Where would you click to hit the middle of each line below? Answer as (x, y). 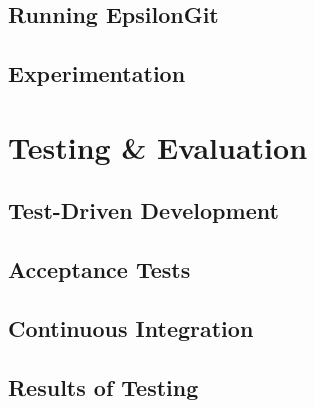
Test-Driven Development (143, 210)
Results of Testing (103, 386)
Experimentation (97, 73)
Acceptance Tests (99, 269)
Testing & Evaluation (158, 146)
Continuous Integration (131, 327)
